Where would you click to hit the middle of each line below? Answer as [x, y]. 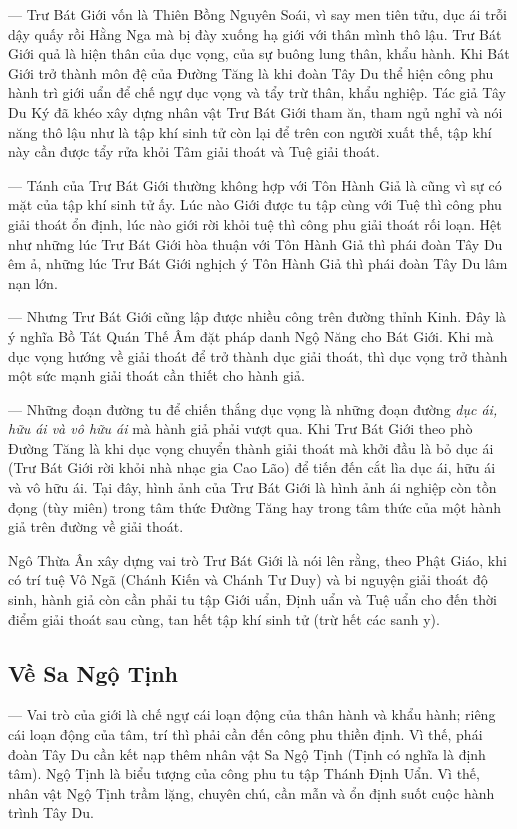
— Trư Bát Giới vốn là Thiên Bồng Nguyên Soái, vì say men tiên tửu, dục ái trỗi [257, 14]
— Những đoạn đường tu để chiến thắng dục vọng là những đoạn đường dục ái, [253, 408]
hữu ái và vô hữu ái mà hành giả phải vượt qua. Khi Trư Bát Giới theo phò [240, 428]
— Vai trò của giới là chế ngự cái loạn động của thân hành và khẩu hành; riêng [252, 714]
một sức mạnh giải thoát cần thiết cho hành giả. [156, 375]
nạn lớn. [33, 282]
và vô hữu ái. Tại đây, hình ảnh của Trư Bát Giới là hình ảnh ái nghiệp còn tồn [252, 487]
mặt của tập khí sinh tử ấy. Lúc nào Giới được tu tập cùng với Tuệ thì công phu [255, 204]
